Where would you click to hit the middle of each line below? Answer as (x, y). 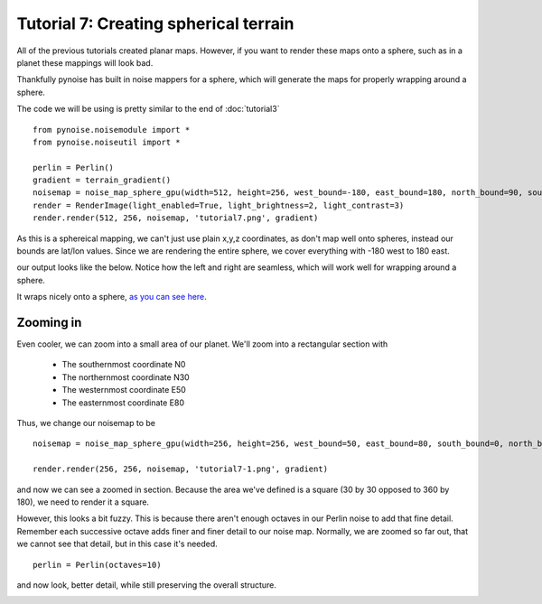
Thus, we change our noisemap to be (86, 423)
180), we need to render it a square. (83, 502)
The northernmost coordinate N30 (126, 377)
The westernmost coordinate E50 (124, 390)
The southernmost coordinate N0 (124, 365)
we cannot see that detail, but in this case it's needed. (117, 544)
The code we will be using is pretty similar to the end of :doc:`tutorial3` (148, 109)
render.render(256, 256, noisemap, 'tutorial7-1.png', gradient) (181, 469)
